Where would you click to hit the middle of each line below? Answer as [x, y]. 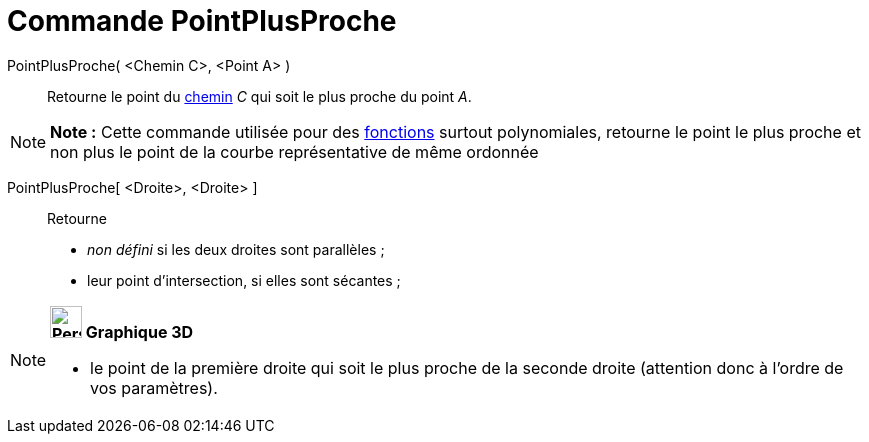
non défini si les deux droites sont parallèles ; [236, 249]
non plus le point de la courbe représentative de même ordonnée [294, 151]
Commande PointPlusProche [202, 21]
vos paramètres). [154, 387]
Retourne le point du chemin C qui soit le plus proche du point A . [259, 96]
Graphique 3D [139, 331]
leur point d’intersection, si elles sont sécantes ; [244, 280]
